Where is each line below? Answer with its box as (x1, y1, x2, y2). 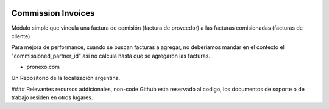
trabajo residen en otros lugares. (11, 94, 93, 101)
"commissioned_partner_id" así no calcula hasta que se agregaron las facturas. (11, 52, 210, 59)
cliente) (11, 32, 30, 39)
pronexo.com (26, 64, 60, 71)
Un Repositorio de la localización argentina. (11, 74, 121, 82)
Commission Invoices (11, 8, 95, 18)
